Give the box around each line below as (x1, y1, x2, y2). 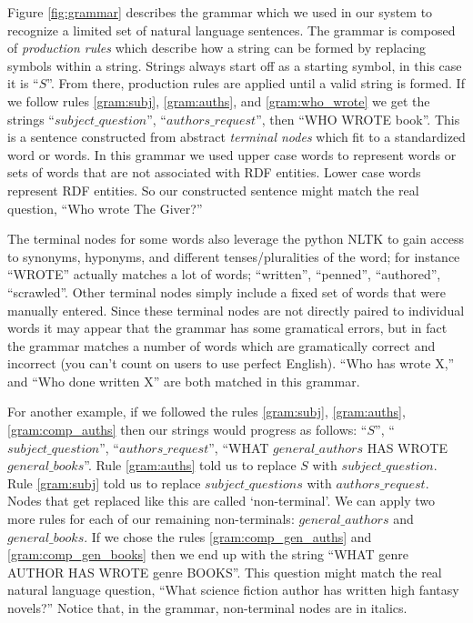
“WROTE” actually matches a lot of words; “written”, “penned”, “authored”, (7, 265, 441, 284)
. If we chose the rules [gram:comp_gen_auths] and (84, 527, 372, 546)
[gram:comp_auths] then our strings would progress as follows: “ (7, 420, 367, 439)
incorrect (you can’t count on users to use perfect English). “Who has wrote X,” (7, 354, 455, 373)
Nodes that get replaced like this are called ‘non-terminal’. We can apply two (7, 491, 436, 510)
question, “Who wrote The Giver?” (7, 198, 203, 217)
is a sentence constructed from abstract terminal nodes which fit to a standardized (7, 127, 466, 146)
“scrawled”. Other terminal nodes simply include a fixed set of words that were (7, 282, 446, 301)
